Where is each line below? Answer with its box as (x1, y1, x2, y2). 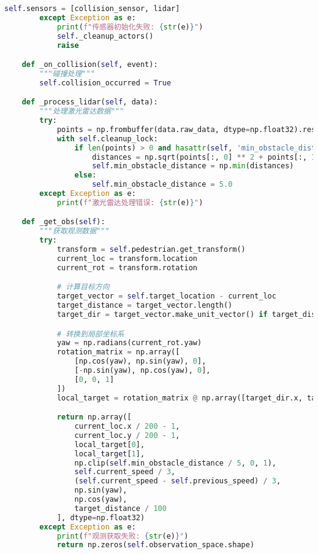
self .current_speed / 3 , (74, 467, 176, 477)
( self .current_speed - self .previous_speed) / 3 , (74, 477, 281, 486)
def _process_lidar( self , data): (21, 98, 158, 107)
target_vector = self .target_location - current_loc (56, 292, 276, 301)
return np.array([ (56, 413, 132, 422)
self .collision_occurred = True (39, 78, 172, 87)
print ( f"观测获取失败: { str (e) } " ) (56, 531, 189, 540)
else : (74, 171, 97, 180)
